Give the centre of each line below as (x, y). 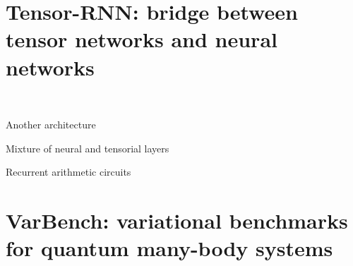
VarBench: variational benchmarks (177, 220)
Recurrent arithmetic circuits (68, 172)
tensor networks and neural (142, 39)
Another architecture (51, 125)
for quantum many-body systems (169, 248)
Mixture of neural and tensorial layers (88, 148)
